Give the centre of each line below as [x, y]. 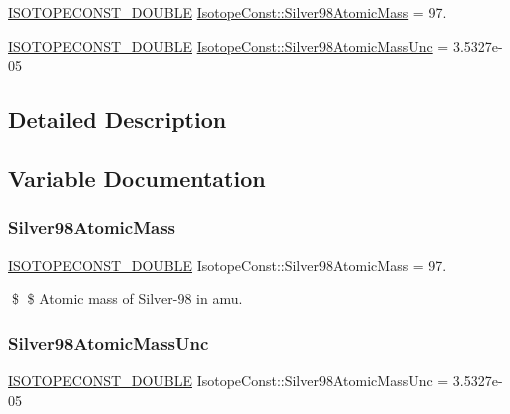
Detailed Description [117, 119]
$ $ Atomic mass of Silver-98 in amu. [127, 298]
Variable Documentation [137, 177]
